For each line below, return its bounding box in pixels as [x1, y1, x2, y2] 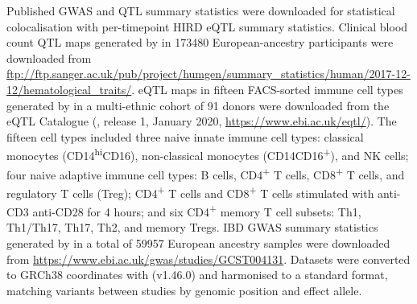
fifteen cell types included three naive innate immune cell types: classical [6, 128, 364, 145]
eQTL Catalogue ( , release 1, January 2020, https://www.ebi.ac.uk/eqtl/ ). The [6, 113, 397, 129]
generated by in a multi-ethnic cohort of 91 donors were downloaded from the [6, 97, 390, 113]
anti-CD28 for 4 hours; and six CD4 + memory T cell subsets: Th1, [32, 201, 361, 220]
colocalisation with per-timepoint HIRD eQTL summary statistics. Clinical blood [6, 18, 408, 35]
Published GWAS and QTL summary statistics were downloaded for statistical [6, 2, 395, 18]
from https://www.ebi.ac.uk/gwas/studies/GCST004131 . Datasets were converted [6, 250, 411, 267]
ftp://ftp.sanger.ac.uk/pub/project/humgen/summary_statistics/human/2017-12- [6, 65, 411, 82]
